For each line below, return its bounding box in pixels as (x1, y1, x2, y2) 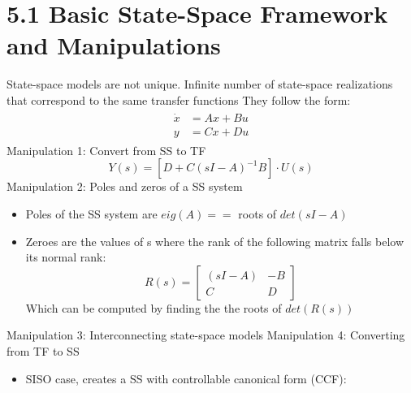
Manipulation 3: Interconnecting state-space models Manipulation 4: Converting (6, 326, 405, 343)
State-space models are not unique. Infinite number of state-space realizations (6, 76, 393, 93)
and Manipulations (6, 28, 221, 62)
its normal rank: (25, 248, 106, 266)
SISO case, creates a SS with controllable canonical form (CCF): (25, 369, 347, 387)
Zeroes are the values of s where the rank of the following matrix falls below (25, 232, 404, 249)
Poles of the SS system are (25, 205, 158, 222)
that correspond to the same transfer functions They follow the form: (6, 91, 351, 108)
